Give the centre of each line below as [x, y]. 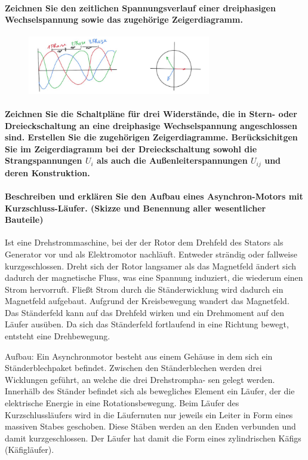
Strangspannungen [44, 160]
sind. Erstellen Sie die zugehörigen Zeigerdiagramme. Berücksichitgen [151, 137]
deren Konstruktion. [47, 172]
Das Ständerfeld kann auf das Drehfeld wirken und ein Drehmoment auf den [145, 312]
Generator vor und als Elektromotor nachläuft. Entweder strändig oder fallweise [151, 254]
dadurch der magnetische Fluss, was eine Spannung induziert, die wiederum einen [154, 277]
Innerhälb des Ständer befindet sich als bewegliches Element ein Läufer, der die [150, 391]
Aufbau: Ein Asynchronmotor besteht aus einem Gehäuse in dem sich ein [139, 356]
